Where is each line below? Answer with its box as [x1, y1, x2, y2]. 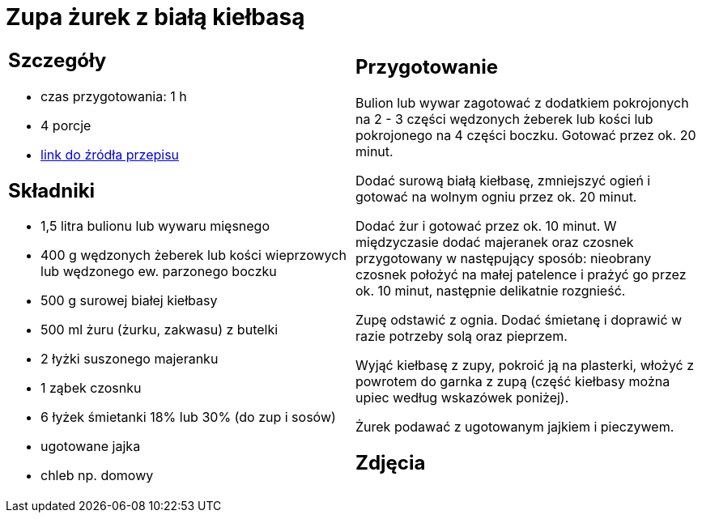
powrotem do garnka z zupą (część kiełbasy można [355, 372, 670, 389]
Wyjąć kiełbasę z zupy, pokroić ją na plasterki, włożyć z [355, 356, 695, 373]
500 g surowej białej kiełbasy [40, 292, 218, 309]
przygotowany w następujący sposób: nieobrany [355, 249, 652, 266]
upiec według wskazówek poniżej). [355, 389, 569, 406]
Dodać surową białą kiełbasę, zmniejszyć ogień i [355, 172, 651, 189]
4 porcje [40, 117, 91, 134]
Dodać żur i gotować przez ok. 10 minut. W [355, 217, 617, 234]
